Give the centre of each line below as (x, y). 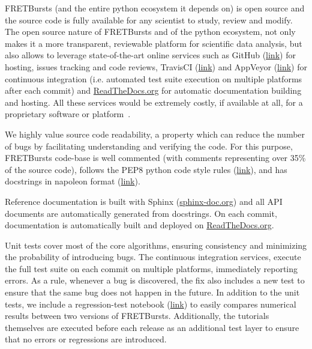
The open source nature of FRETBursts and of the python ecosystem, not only (150, 32)
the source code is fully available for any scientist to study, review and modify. (149, 20)
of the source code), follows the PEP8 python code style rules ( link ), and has (146, 169)
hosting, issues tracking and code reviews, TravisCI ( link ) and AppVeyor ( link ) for (156, 66)
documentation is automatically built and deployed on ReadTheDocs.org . (139, 225)
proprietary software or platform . (68, 114)
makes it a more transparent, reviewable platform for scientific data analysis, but (154, 43)
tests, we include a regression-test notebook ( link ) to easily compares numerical (151, 304)
